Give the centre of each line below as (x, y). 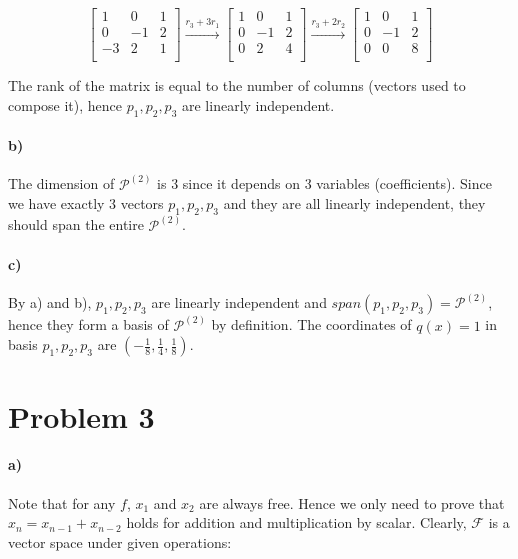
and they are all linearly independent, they (354, 203)
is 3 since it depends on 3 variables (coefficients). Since (324, 183)
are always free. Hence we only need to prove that (352, 502)
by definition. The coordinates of (311, 324)
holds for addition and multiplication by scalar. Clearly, (296, 522)
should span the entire (76, 224)
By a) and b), (50, 302)
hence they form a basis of (88, 324)
